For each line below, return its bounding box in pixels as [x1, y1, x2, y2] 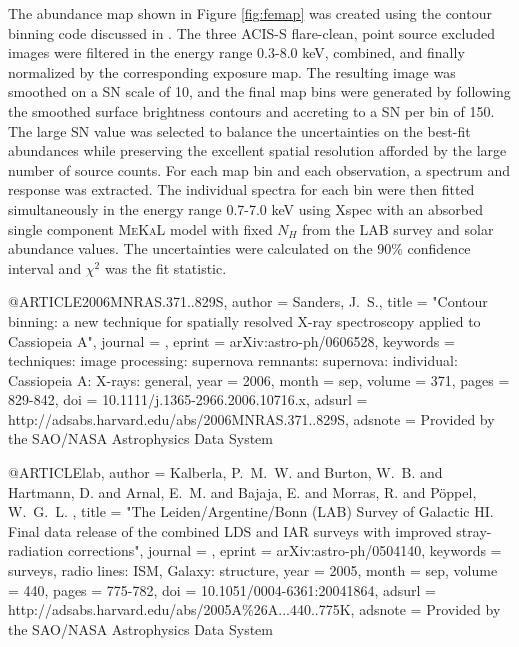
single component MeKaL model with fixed [8, 218, 273, 239]
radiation [8, 540, 64, 561]
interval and [8, 257, 82, 278]
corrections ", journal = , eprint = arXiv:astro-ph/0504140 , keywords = [67, 540, 502, 561]
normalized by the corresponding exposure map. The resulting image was [8, 61, 456, 82]
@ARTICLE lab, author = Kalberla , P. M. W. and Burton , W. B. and [8, 462, 443, 483]
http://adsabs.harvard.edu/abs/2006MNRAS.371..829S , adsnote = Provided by [8, 408, 495, 429]
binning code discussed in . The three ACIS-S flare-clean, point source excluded [8, 22, 495, 43]
